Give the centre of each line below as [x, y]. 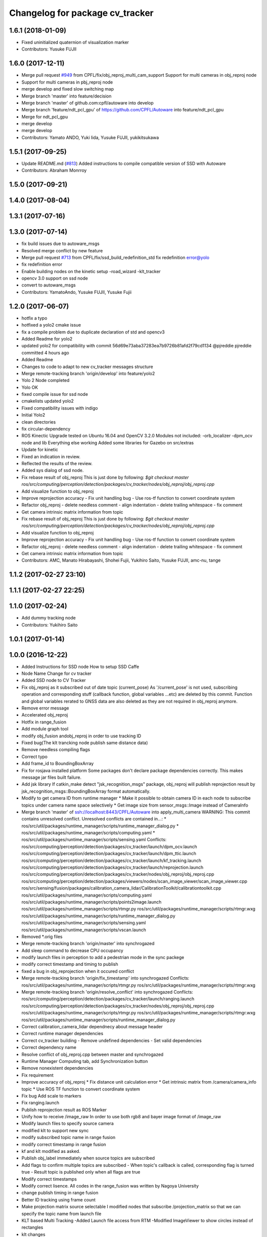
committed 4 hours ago [45, 353]
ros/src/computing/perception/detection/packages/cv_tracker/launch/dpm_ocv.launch [109, 847]
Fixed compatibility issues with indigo [60, 408]
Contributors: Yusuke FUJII [49, 49]
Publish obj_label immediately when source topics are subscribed [88, 1158]
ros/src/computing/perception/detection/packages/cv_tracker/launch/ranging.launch [108, 999]
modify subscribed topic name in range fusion [68, 1138]
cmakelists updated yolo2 [48, 401]
